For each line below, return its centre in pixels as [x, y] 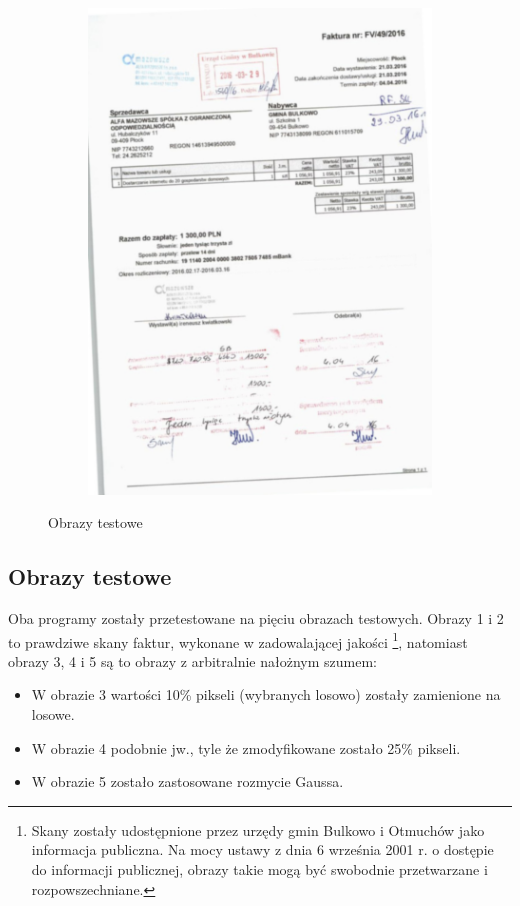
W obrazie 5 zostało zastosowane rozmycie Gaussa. [187, 781]
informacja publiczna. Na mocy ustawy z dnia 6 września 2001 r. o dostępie [262, 849]
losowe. [53, 713]
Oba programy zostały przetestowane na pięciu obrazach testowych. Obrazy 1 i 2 [256, 617]
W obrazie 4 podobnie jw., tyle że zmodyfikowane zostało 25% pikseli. [246, 747]
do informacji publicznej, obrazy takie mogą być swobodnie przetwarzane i [259, 868]
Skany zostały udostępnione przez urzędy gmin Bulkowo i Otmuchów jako [258, 829]
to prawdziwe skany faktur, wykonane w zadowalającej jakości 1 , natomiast [238, 640]
